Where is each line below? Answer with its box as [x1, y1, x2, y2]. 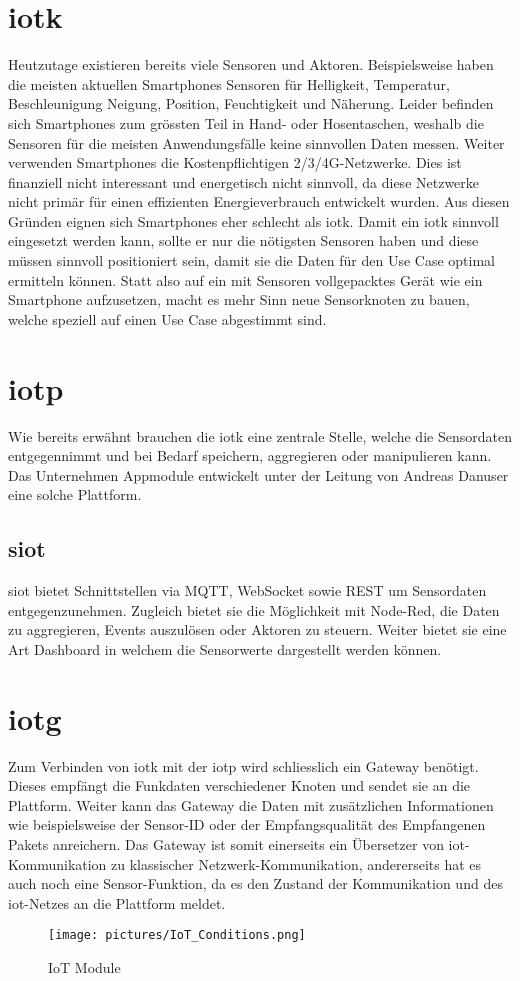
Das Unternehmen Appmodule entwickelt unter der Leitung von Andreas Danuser [8, 464, 509, 485]
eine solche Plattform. [8, 484, 142, 505]
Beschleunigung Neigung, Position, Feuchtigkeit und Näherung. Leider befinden [8, 93, 494, 114]
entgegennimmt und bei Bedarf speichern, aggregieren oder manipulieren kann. [8, 445, 492, 466]
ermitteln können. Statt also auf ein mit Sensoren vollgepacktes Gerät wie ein [8, 269, 483, 290]
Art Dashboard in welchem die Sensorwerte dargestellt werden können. [8, 638, 442, 659]
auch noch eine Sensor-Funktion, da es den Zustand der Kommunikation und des [8, 873, 503, 894]
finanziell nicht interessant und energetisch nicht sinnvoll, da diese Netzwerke [8, 171, 480, 192]
